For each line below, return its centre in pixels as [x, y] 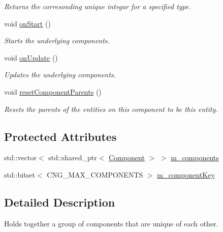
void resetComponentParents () [53, 91]
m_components [195, 157]
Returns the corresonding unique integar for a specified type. [98, 6]
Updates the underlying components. [60, 75]
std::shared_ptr [73, 157]
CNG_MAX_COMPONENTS [95, 174]
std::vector [20, 157]
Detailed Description [60, 202]
